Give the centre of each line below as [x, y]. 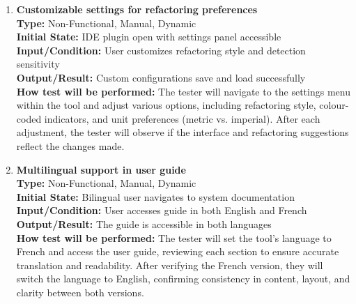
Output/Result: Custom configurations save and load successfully [161, 77]
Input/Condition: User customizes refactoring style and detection [161, 50]
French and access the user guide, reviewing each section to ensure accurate [178, 251]
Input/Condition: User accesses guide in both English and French [162, 210]
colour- [334, 105]
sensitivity [38, 64]
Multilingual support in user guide [101, 169]
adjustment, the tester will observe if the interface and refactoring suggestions [183, 132]
